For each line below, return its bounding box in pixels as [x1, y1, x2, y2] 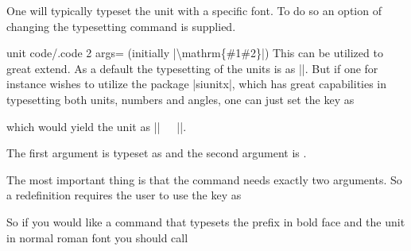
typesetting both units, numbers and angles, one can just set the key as [6, 91, 355, 107]
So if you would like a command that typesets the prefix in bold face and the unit [6, 213, 405, 230]
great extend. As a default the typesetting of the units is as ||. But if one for [6, 60, 378, 76]
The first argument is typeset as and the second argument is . [6, 145, 307, 161]
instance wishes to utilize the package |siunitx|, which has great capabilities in [6, 75, 387, 92]
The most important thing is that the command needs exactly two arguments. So [6, 171, 402, 187]
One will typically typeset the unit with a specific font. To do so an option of [6, 2, 382, 18]
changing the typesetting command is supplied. [6, 17, 236, 34]
